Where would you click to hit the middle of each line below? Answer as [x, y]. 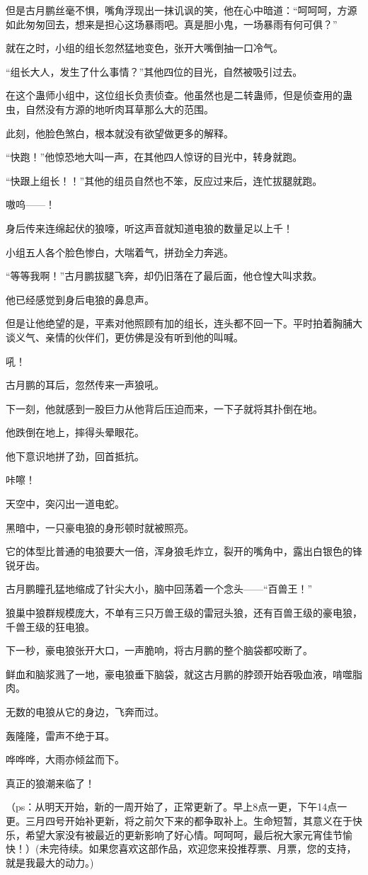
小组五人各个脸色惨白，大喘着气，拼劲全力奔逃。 [120, 252]
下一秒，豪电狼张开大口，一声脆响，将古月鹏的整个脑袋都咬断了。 [159, 650]
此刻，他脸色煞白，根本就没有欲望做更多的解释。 [120, 133]
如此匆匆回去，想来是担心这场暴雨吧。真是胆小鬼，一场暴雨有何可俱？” [172, 24]
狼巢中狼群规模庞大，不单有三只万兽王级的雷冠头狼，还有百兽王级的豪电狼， [184, 613]
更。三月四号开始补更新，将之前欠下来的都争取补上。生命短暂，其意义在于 [179, 820]
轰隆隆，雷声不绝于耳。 [60, 735]
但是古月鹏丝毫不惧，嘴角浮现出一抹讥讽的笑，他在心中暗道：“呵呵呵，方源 [182, 10]
